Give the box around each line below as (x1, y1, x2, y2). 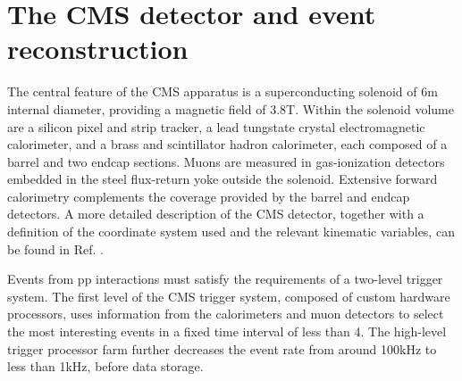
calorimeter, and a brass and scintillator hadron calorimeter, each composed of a (7, 135, 448, 153)
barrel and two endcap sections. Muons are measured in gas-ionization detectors (7, 152, 445, 170)
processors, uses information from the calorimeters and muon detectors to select (7, 304, 444, 323)
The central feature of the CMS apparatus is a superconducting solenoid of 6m (7, 82, 438, 101)
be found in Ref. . (7, 239, 104, 258)
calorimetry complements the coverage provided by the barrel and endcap (7, 186, 410, 205)
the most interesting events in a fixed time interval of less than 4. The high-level (7, 322, 447, 341)
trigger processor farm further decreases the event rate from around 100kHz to (7, 339, 437, 358)
